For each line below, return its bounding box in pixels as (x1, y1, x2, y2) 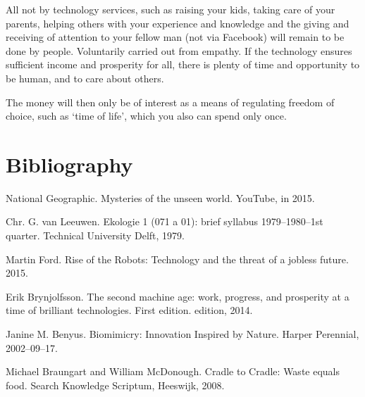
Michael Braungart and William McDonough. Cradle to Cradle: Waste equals (6, 364, 340, 379)
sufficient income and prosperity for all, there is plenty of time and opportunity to (6, 57, 360, 72)
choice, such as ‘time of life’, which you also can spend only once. (6, 108, 287, 123)
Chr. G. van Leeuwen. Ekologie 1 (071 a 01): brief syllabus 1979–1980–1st (6, 214, 323, 229)
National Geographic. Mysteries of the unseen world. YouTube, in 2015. (6, 190, 315, 205)
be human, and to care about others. (6, 70, 164, 85)
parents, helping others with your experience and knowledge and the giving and (6, 15, 349, 30)
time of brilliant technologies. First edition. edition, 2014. (6, 303, 253, 317)
